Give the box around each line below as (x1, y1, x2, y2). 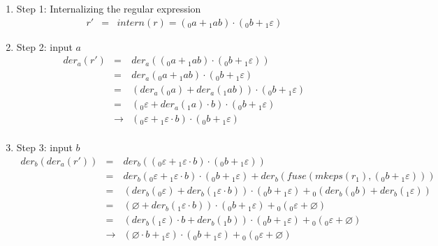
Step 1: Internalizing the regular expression (16, 1, 201, 15)
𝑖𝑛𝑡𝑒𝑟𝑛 (117, 17, 145, 28)
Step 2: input (16, 39, 73, 54)
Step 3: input (16, 140, 73, 155)
